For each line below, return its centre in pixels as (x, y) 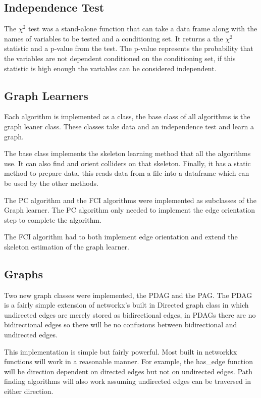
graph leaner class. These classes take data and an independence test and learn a (129, 126)
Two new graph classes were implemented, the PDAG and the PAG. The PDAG (128, 295)
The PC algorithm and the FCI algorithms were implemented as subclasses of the (130, 200)
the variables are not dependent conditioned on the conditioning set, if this (120, 58)
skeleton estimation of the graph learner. (67, 246)
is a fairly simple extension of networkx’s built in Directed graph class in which (126, 305)
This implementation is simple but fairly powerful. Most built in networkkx (121, 351)
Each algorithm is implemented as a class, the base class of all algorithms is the (127, 116)
